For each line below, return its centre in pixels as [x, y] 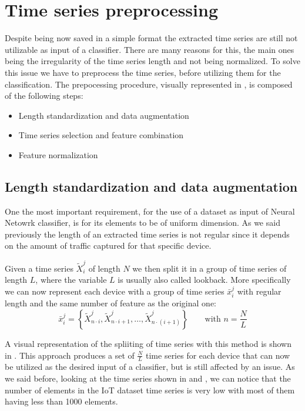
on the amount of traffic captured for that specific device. [108, 245]
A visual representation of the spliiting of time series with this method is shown [148, 343]
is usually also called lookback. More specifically [204, 280]
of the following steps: [44, 96]
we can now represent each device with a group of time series [115, 291]
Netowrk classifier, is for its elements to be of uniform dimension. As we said [143, 223]
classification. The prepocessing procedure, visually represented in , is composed [149, 84]
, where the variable [71, 280]
